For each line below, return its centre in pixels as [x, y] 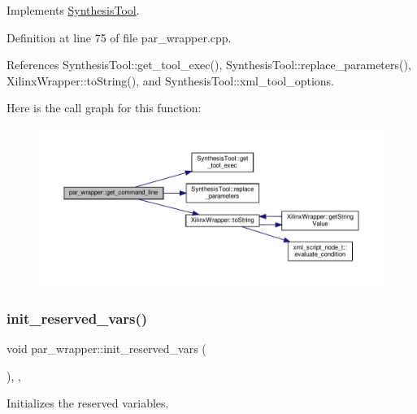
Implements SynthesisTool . [73, 10]
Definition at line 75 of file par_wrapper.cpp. [119, 37]
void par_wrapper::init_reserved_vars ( [106, 349]
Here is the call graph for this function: [104, 108]
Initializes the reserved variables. [88, 403]
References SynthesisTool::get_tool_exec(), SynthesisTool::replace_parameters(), [209, 65]
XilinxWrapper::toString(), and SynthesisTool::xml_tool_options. [170, 80]
